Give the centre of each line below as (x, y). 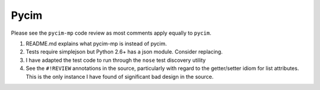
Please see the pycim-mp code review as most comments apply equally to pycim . (111, 33)
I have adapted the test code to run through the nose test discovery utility (116, 60)
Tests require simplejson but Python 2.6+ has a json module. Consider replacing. (124, 52)
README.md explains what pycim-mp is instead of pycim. (96, 44)
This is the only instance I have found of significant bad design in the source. (120, 76)
